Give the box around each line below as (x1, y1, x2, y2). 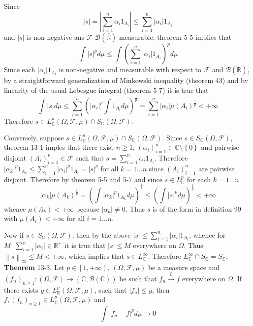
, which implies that (64, 251, 125, 261)
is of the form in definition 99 (152, 203, 241, 214)
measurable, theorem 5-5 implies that (119, 31, 232, 42)
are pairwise (198, 163, 235, 173)
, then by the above (72, 229, 131, 240)
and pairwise (201, 142, 239, 152)
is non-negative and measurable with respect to (59, 64, 201, 75)
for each (187, 174, 211, 184)
